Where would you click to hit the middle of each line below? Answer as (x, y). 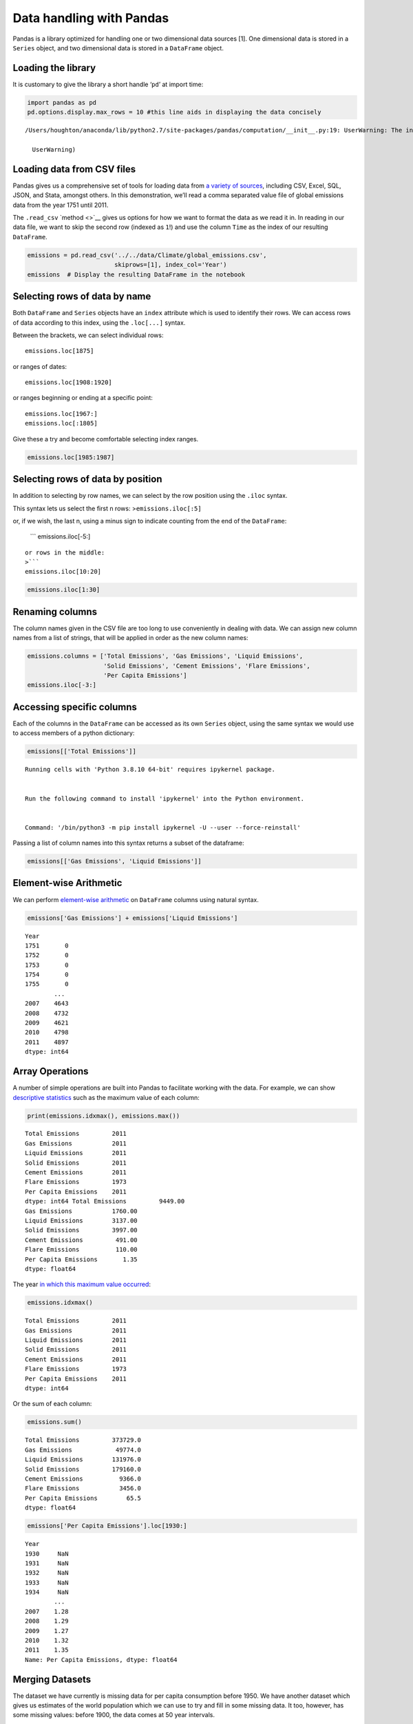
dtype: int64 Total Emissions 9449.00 (105, 1201)
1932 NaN (47, 1573)
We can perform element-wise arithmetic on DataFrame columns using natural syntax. (136, 899)
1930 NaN (47, 1554)
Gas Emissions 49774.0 (83, 1450)
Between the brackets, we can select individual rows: (88, 335)
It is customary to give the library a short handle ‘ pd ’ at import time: (108, 84)
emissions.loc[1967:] (61, 413)
